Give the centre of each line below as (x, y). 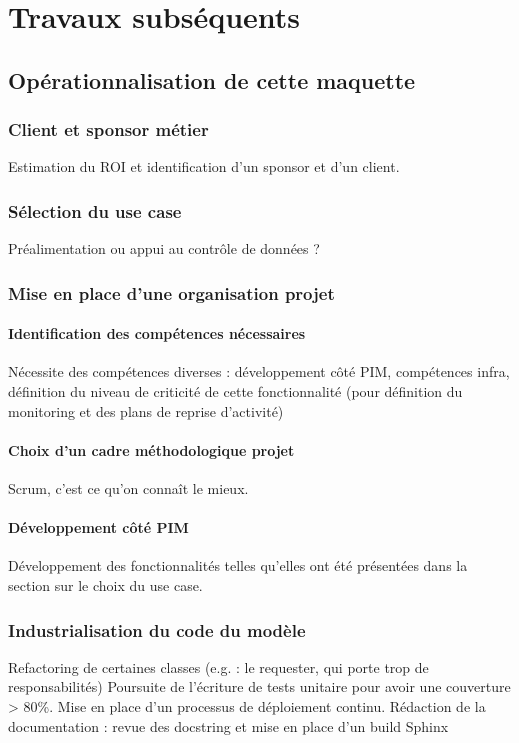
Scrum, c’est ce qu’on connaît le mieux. (128, 488)
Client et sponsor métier (108, 129)
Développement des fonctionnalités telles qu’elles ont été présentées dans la (238, 565)
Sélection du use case (95, 210)
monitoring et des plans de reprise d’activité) (146, 410)
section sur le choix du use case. (105, 584)
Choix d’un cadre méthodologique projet (151, 449)
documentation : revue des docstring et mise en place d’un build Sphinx (228, 725)
